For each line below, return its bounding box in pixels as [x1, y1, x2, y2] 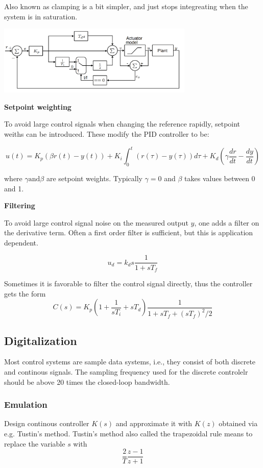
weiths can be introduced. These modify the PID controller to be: [4, 129, 209, 139]
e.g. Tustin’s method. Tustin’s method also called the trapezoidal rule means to [4, 428, 253, 438]
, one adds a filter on [194, 217, 259, 228]
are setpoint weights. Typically [46, 173, 142, 183]
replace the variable [4, 438, 65, 449]
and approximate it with [115, 418, 193, 429]
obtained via [219, 418, 258, 429]
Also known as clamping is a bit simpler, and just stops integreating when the [4, 1, 248, 11]
